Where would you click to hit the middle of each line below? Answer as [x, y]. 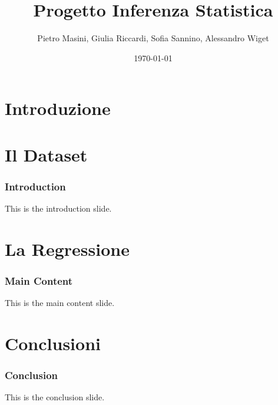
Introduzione [58, 108]
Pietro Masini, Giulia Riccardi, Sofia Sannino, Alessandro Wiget [153, 38]
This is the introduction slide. [58, 208]
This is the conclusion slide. [55, 397]
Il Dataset [46, 154]
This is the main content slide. [60, 303]
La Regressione [67, 248]
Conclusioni [53, 343]
